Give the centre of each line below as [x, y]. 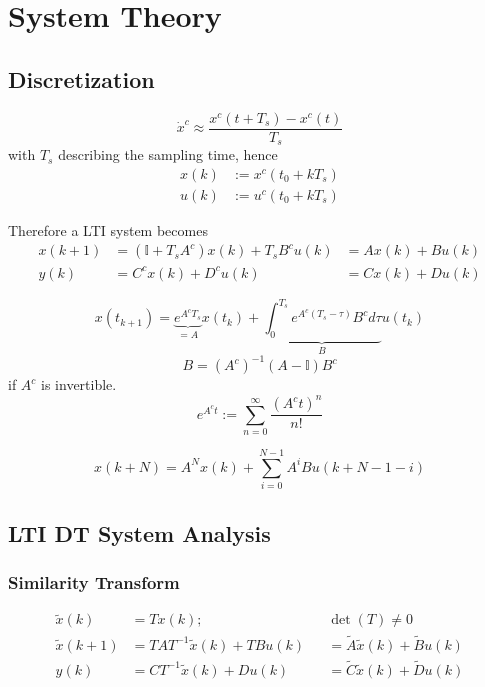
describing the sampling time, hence [168, 154]
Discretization [81, 78]
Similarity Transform [94, 581]
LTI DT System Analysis [139, 532]
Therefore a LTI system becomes [108, 229]
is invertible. [79, 384]
